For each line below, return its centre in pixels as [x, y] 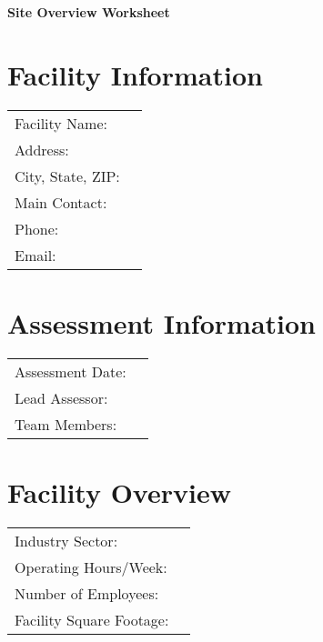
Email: [35, 255]
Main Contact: [61, 202]
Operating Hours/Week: [91, 567]
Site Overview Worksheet [89, 12]
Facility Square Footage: [92, 619]
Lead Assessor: [61, 397]
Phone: [37, 228]
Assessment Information [161, 322]
